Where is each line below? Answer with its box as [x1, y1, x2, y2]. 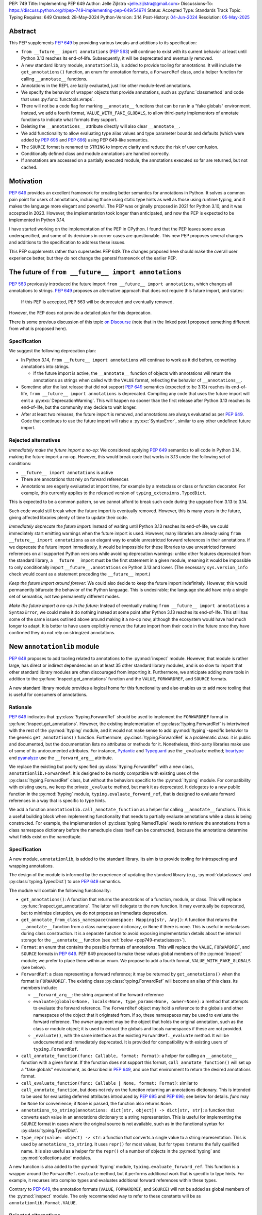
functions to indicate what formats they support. [21, 117, 118, 122]
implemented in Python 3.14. [9, 217, 65, 223]
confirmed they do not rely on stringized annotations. [9, 630, 115, 636]
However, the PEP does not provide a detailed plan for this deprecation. [9, 310, 152, 316]
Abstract [9, 27, 36, 35]
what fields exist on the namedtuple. [9, 833, 82, 839]
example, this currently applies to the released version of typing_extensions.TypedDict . [21, 490, 206, 496]
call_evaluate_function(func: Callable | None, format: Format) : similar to [21, 1080, 198, 1086]
